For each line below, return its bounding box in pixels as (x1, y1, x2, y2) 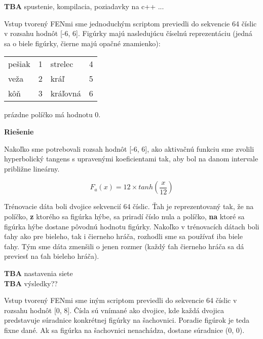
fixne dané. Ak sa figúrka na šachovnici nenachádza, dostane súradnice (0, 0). (4, 324, 245, 335)
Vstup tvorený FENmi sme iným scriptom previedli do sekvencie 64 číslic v (4, 295, 237, 306)
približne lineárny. (4, 163, 60, 174)
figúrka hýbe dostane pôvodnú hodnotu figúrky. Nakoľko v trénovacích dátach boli (4, 221, 259, 231)
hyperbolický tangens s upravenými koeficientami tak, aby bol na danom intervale (4, 153, 258, 164)
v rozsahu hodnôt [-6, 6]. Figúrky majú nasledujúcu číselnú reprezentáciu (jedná (4, 28, 252, 39)
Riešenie (4, 126, 34, 137)
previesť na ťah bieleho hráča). (4, 251, 99, 261)
